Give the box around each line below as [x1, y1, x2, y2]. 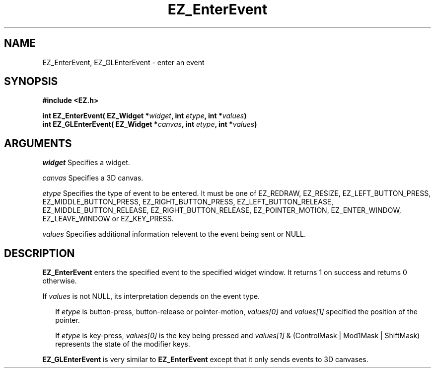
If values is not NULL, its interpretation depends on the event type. [42, 292, 260, 301]
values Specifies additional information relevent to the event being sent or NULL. [42, 230, 306, 239]
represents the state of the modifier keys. [55, 340, 190, 349]
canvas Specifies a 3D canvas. [42, 174, 144, 183]
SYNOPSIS [4, 75, 58, 88]
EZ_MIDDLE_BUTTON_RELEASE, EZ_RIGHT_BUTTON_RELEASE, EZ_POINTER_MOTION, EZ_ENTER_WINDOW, [42, 206, 401, 215]
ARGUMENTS [4, 137, 72, 150]
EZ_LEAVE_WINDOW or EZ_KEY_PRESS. [42, 214, 174, 223]
